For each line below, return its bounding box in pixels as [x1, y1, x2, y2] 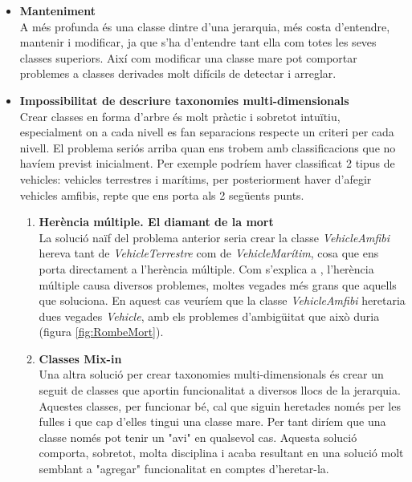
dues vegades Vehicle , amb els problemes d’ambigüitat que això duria [39, 307, 380, 324]
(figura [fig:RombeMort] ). [39, 323, 164, 340]
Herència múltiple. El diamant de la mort [39, 213, 274, 230]
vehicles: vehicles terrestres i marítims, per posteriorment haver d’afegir [19, 170, 372, 187]
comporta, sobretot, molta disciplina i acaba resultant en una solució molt [39, 444, 404, 461]
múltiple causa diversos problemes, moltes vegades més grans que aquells [39, 276, 397, 293]
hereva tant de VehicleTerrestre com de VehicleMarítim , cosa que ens [39, 245, 379, 261]
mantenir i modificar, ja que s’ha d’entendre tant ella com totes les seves [19, 34, 377, 51]
